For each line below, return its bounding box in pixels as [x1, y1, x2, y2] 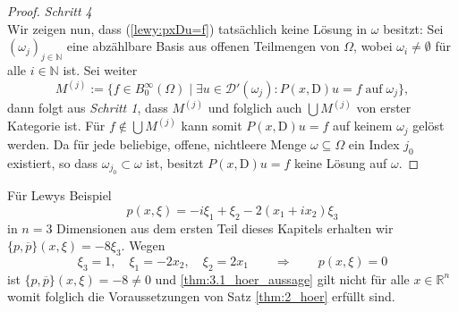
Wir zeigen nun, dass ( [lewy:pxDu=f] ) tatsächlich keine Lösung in [7, 19, 368, 38]
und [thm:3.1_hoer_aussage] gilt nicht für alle [155, 269, 410, 288]
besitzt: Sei [383, 19, 444, 38]
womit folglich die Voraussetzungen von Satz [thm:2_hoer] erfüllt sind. [7, 287, 395, 306]
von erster [356, 98, 411, 117]
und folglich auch [208, 98, 302, 117]
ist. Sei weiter [63, 60, 138, 79]
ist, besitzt [146, 153, 204, 172]
